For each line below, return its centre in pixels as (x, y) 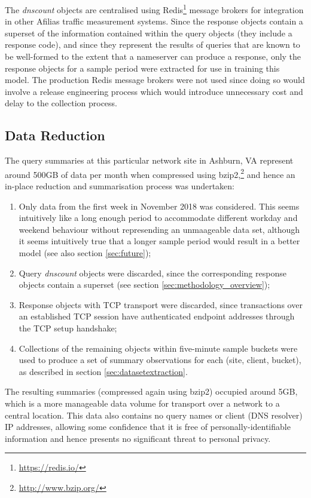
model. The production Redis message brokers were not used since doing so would (155, 80)
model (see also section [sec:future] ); (85, 253)
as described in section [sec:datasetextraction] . (103, 371)
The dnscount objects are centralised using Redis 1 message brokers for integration (154, 9)
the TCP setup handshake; (68, 328)
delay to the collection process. (61, 103)
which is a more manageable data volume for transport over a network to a (142, 403)
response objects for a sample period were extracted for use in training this (142, 68)
